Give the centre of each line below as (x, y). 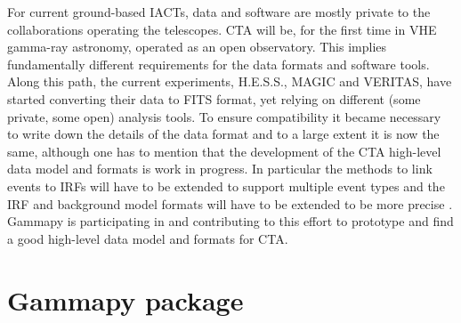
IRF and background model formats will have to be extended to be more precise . (230, 203)
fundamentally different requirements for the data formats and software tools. (218, 64)
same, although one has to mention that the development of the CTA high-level (224, 151)
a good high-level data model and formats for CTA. (148, 238)
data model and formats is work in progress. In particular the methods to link (220, 169)
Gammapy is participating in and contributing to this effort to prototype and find (230, 221)
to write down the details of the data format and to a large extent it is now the (223, 134)
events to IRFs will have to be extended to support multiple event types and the (226, 186)
